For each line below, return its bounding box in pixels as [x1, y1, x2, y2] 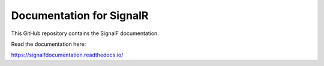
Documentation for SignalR [11, 9, 149, 22]
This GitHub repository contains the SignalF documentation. [11, 30, 159, 37]
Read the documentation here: [11, 40, 86, 48]
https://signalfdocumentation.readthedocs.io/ [11, 51, 124, 59]
